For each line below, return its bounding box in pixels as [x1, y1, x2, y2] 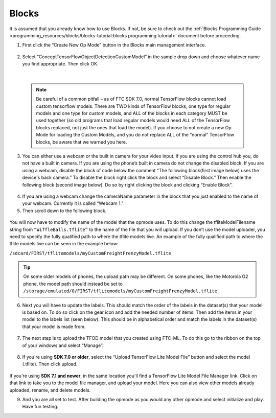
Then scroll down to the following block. [22, 207, 107, 214]
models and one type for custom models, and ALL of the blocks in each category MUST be [36, 110, 227, 117]
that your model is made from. [22, 323, 86, 330]
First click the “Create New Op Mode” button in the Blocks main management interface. [22, 42, 206, 48]
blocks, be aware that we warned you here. [36, 138, 127, 145]
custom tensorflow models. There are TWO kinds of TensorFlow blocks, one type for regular [36, 103, 231, 109]
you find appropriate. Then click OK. [22, 61, 99, 67]
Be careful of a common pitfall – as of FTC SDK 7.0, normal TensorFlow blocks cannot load [36, 96, 226, 102]
